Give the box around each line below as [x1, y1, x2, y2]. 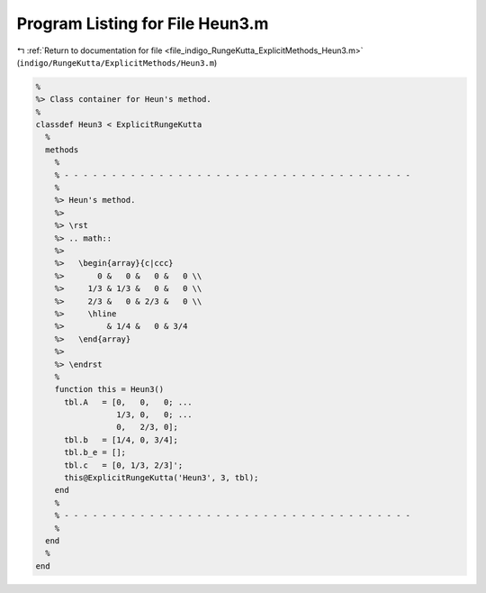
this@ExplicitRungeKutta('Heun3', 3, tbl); [64, 473, 259, 483]
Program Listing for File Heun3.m [16, 14, 269, 33]
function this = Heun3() [54, 384, 165, 395]
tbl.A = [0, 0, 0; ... [64, 397, 193, 407]
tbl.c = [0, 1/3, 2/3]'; [64, 460, 184, 470]
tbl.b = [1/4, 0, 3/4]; [64, 434, 179, 445]
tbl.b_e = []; [64, 447, 126, 458]
